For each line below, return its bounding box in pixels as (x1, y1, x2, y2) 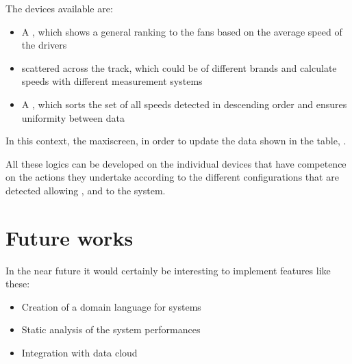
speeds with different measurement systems (21, 74, 203, 88)
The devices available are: (5, 1, 113, 15)
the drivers (21, 38, 67, 52)
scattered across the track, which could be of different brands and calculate (21, 60, 337, 75)
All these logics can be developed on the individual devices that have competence (5, 156, 347, 170)
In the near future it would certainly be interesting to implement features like (5, 263, 331, 277)
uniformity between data (21, 110, 125, 125)
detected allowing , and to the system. (5, 183, 166, 197)
